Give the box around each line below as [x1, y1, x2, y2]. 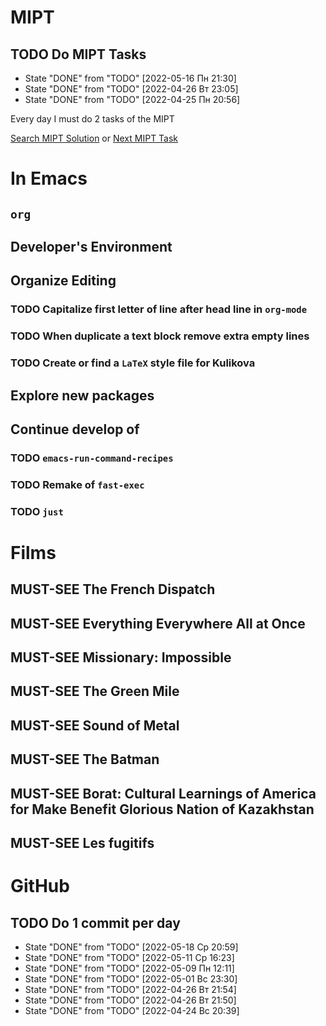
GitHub [10, 875, 70, 898]
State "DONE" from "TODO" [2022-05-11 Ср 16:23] [24, 951, 235, 963]
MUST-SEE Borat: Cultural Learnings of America [10, 785, 317, 802]
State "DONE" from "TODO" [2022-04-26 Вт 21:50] [24, 994, 237, 1006]
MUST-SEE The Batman [10, 751, 160, 768]
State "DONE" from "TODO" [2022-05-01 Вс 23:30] [24, 972, 238, 985]
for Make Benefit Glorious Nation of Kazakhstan [10, 801, 315, 818]
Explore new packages [10, 387, 155, 404]
